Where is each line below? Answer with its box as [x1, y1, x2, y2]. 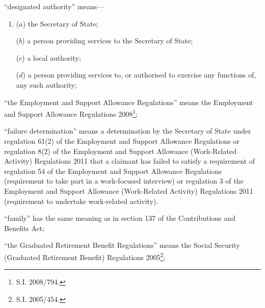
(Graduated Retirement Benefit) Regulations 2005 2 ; [4, 250, 166, 262]
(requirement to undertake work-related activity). [4, 195, 158, 206]
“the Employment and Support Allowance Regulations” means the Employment [4, 96, 253, 107]
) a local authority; [22, 52, 81, 63]
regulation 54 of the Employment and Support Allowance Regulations [4, 165, 222, 176]
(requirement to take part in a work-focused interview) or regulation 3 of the [4, 175, 244, 186]
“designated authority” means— [4, 1, 104, 11]
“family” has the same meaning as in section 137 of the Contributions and [4, 213, 235, 223]
